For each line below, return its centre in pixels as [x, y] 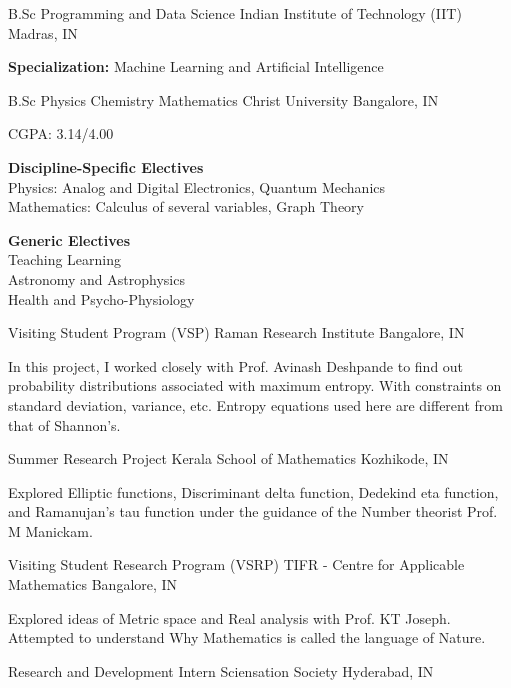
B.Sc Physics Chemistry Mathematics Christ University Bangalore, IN [223, 99]
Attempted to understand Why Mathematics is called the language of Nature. [247, 637]
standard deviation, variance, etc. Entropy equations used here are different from [255, 404]
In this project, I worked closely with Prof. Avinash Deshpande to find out [236, 365]
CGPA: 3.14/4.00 [61, 133]
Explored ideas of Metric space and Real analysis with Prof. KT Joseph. [229, 617]
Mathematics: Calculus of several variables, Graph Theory [186, 206]
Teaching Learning [65, 259]
